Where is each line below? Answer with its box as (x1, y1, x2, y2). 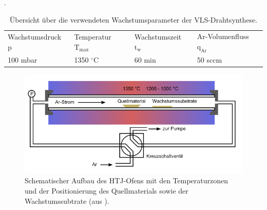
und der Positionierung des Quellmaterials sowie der (25, 185, 188, 196)
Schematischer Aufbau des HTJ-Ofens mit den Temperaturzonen (25, 175, 228, 186)
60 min (134, 54, 156, 65)
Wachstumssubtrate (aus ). (25, 195, 109, 206)
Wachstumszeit (134, 31, 182, 42)
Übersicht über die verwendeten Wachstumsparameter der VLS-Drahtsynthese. (9, 14, 258, 25)
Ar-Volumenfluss (197, 31, 249, 42)
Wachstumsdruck (8, 31, 62, 42)
